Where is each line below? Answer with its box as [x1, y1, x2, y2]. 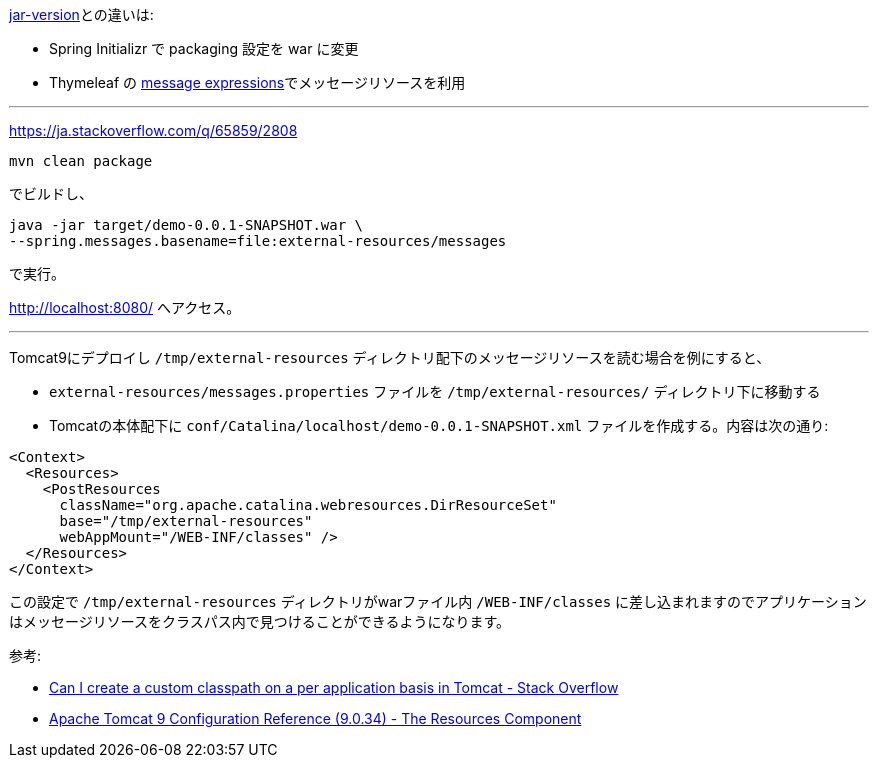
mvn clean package [9, 153, 153, 169]
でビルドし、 [9, 185, 93, 202]
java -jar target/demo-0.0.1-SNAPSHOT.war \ [9, 217, 364, 233]
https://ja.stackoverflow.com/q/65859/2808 [9, 122, 298, 139]
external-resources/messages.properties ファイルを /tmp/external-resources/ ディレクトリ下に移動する [49, 383, 821, 400]
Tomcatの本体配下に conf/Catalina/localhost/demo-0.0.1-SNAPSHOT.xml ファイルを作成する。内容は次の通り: [49, 417, 829, 434]
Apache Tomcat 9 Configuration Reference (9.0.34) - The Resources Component [49, 710, 582, 727]
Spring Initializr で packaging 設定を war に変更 [49, 40, 359, 57]
